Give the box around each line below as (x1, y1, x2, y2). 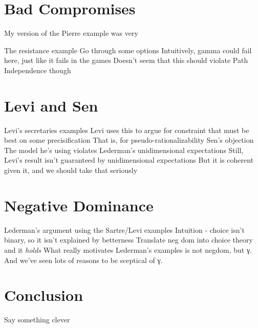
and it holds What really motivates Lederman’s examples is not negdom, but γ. (4, 244, 252, 255)
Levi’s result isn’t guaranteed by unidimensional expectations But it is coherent (4, 155, 254, 165)
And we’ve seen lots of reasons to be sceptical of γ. (4, 254, 163, 265)
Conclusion (4, 285, 83, 305)
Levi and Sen (4, 95, 98, 116)
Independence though (4, 64, 71, 75)
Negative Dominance (4, 194, 154, 215)
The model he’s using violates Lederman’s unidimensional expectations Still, (4, 144, 244, 155)
